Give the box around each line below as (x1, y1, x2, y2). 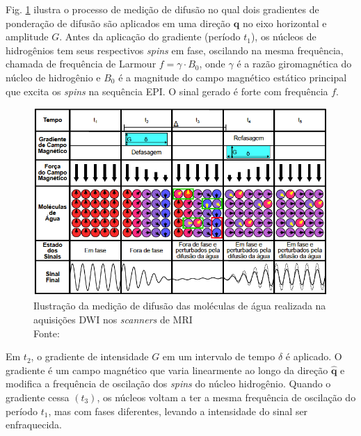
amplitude (6, 29, 49, 44)
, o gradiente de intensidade (31, 349, 149, 364)
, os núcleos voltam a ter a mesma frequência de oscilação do (97, 389, 356, 404)
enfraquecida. (6, 417, 62, 432)
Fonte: (33, 325, 60, 340)
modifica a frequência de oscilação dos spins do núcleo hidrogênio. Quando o (6, 376, 331, 391)
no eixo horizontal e (242, 15, 327, 30)
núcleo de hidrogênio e (6, 70, 101, 84)
